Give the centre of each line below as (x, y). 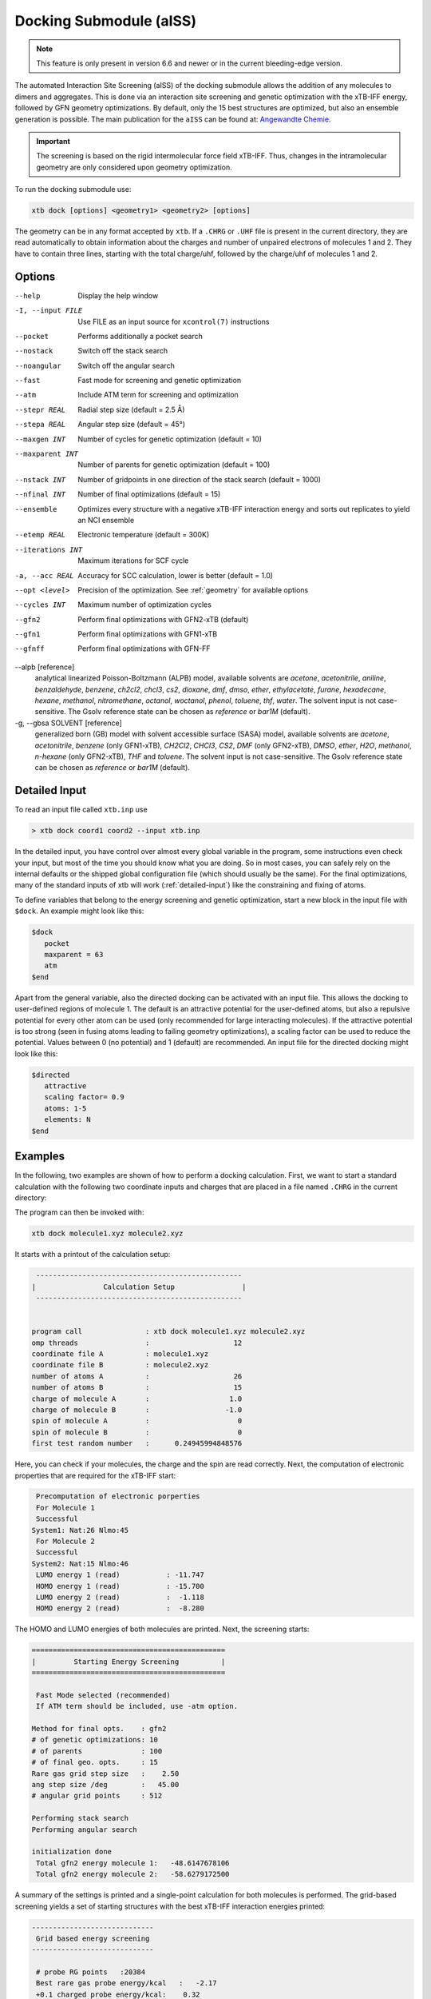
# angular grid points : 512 (97, 1796)
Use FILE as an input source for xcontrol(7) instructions (174, 321)
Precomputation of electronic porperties (118, 1496)
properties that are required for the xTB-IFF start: (95, 1475)
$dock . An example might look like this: (79, 911)
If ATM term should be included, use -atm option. (137, 1706)
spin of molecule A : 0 (137, 1421)
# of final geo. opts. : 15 (95, 1762)
